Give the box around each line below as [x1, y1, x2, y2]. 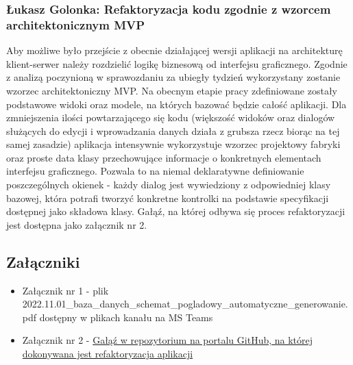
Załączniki [6, 251, 80, 272]
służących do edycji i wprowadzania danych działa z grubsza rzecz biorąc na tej [6, 123, 340, 138]
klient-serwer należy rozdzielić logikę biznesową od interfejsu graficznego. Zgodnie [6, 56, 348, 71]
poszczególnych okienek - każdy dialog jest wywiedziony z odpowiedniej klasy [6, 177, 331, 192]
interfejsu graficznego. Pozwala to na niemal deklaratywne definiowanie [6, 164, 304, 178]
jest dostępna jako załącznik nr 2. [6, 217, 147, 231]
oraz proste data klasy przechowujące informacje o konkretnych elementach [6, 150, 321, 164]
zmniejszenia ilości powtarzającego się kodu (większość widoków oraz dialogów [6, 110, 335, 125]
